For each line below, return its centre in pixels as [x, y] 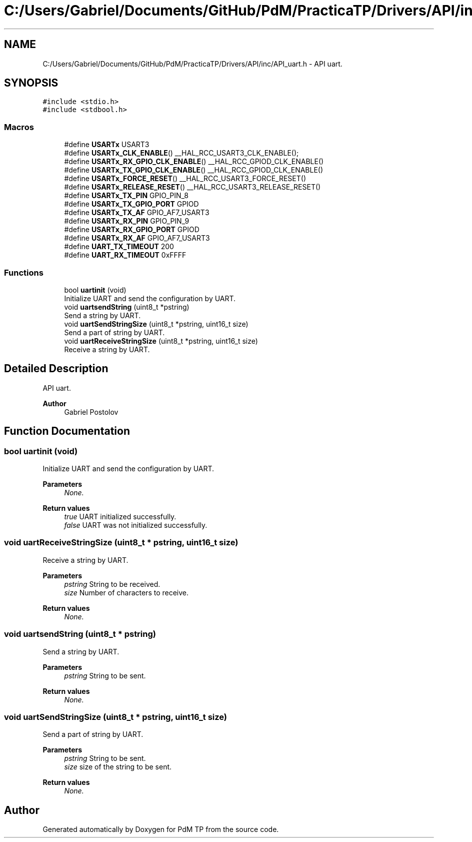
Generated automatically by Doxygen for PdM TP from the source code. [161, 829]
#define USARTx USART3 [107, 145]
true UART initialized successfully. [120, 517]
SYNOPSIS [31, 83]
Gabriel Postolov [91, 412]
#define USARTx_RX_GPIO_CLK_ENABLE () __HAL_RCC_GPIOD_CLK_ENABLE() [194, 162]
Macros [19, 127]
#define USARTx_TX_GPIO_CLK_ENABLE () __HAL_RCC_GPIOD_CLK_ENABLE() [194, 170]
